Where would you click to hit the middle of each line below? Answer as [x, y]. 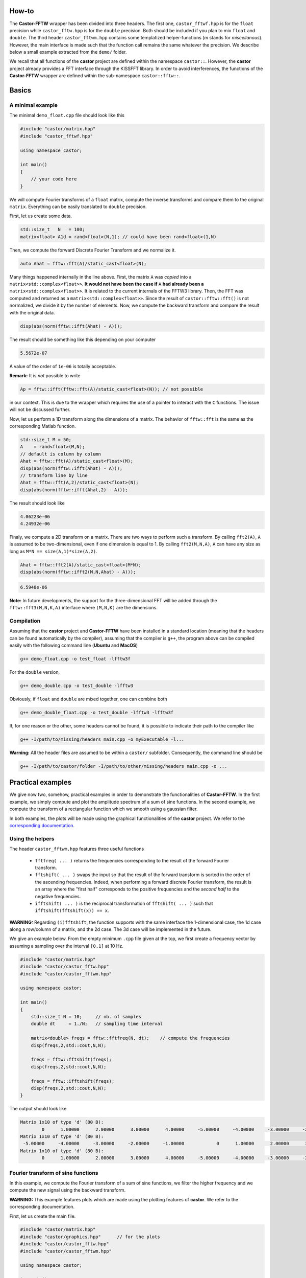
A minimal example [34, 105]
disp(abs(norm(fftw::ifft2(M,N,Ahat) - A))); [78, 572]
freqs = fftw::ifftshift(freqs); [73, 1081]
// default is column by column [61, 454]
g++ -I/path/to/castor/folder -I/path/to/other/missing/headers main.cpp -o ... [124, 766]
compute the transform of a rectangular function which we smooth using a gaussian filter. [104, 809]
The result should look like [37, 503]
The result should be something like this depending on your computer [83, 339]
